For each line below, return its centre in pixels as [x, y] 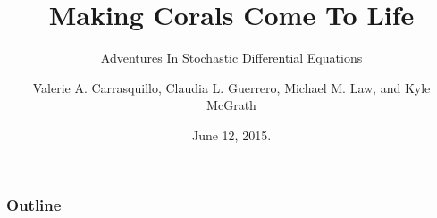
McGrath [231, 105]
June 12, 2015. [231, 134]
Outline [34, 204]
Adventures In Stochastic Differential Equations [231, 58]
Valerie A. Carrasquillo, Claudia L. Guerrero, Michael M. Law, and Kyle [231, 87]
